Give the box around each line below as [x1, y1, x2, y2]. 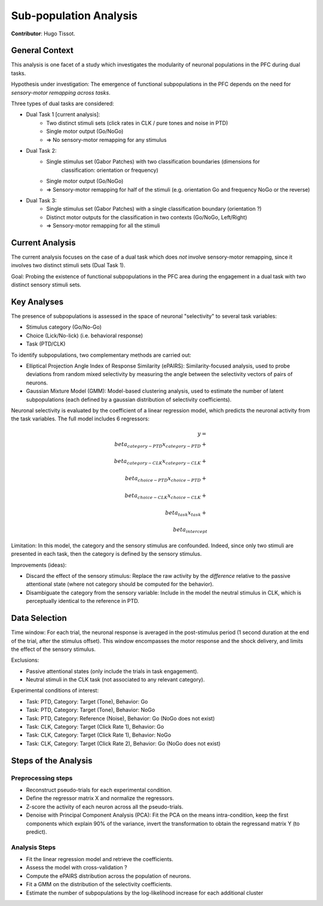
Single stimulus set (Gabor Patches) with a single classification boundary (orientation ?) [46, 205, 262, 213]
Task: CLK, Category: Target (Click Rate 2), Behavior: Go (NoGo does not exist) [26, 740, 221, 747]
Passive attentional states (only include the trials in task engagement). [26, 668, 199, 675]
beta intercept [173, 526, 208, 535]
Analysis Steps [11, 843, 56, 852]
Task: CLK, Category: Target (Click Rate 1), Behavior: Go [26, 723, 164, 731]
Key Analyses [11, 296, 64, 307]
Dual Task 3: [26, 196, 57, 204]
